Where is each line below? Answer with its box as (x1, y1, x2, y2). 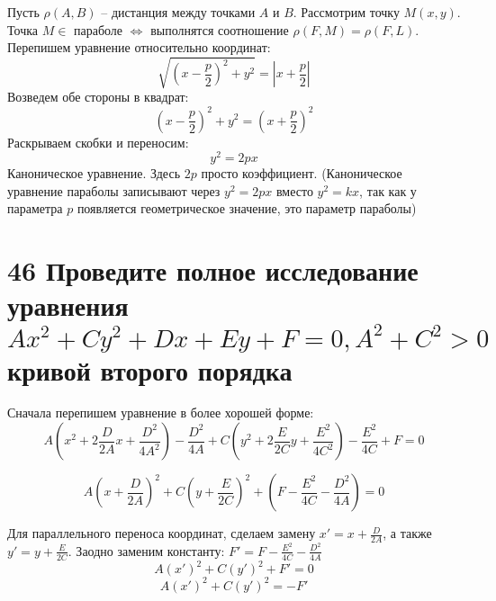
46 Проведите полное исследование (7, 252, 419, 289)
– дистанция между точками (101, 3, 256, 21)
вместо (275, 181, 313, 200)
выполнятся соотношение (150, 20, 289, 39)
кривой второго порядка (7, 351, 293, 388)
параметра (7, 199, 63, 218)
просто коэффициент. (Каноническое (201, 164, 402, 183)
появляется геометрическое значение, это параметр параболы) (77, 199, 417, 218)
